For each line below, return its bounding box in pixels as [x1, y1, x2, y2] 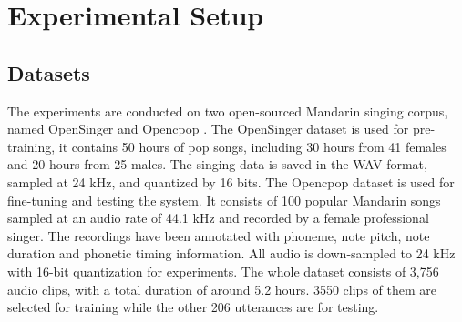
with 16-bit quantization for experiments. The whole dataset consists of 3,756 [7, 261, 439, 280]
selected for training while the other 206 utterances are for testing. [7, 297, 379, 317]
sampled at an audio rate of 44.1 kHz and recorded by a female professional [7, 208, 429, 227]
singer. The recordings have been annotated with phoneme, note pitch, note [7, 226, 430, 245]
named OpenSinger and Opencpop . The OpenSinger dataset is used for [7, 119, 409, 138]
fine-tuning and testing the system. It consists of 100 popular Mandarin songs [7, 190, 441, 209]
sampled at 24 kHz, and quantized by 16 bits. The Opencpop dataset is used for [7, 172, 455, 191]
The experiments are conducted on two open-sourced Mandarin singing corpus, [7, 101, 448, 120]
